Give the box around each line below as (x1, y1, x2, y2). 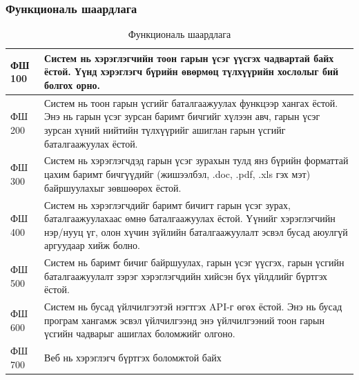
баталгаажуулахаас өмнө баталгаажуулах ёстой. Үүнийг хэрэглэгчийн (44, 211, 336, 226)
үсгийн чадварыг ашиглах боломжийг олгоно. (44, 326, 235, 341)
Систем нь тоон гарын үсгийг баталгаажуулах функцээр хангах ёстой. (44, 95, 338, 110)
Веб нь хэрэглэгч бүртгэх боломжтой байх (44, 350, 222, 364)
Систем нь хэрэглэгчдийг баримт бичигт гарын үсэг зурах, (44, 197, 291, 212)
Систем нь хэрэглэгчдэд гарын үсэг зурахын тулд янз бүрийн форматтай (44, 153, 349, 168)
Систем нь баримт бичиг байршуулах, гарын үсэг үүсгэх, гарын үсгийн (44, 255, 345, 270)
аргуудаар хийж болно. (44, 238, 141, 252)
